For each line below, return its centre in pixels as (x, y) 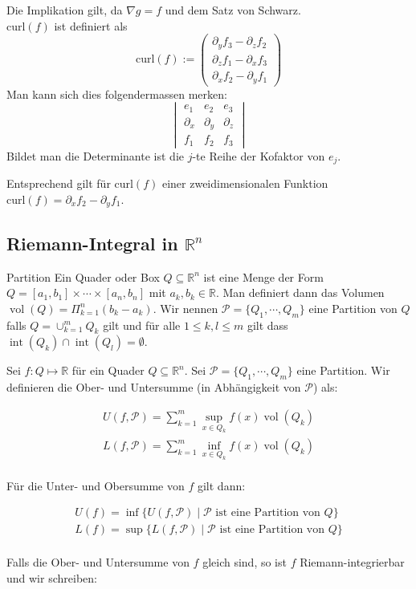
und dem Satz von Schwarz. (233, 10)
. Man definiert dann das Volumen (300, 292)
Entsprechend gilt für (59, 183)
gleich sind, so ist (245, 562)
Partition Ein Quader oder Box (83, 276)
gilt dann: (221, 485)
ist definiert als (91, 25)
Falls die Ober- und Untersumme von (98, 562)
